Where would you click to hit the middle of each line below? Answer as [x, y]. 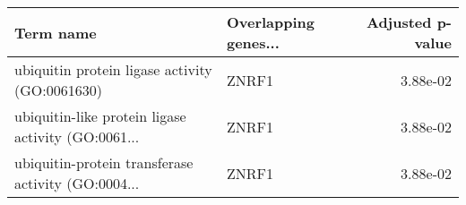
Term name [56, 32]
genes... [253, 43]
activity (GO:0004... [77, 183]
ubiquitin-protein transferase [104, 162]
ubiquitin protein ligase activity [113, 69]
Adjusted [399, 22]
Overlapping [271, 22]
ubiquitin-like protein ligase [100, 116]
